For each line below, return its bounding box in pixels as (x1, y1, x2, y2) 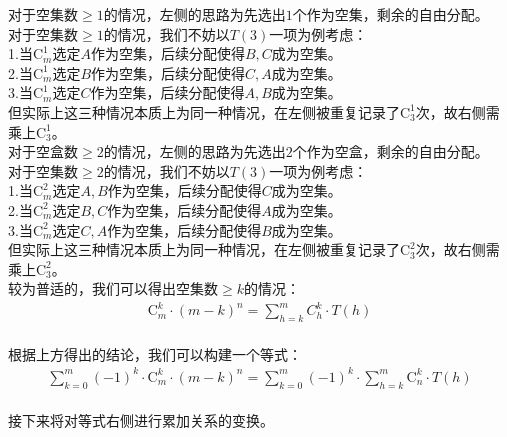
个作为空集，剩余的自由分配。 (292, 4, 489, 24)
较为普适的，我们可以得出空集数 (8, 278, 218, 299)
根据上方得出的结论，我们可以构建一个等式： (8, 343, 302, 364)
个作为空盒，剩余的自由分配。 (292, 141, 489, 162)
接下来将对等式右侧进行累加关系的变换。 (8, 410, 274, 431)
